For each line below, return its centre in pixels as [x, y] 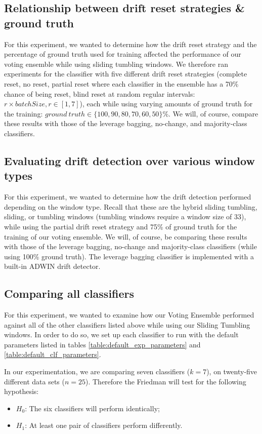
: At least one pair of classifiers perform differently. [104, 425]
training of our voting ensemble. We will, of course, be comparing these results [126, 236]
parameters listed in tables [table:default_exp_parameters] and [102, 344]
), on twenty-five [232, 371]
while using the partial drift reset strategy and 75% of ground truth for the [121, 226]
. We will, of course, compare [213, 113]
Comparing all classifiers [69, 293]
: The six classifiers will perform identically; [92, 408]
